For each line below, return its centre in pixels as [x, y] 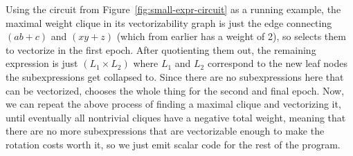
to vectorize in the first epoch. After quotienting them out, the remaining [161, 49]
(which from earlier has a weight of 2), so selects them [231, 36]
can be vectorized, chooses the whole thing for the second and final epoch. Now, [175, 90]
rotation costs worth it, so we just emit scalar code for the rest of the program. [173, 144]
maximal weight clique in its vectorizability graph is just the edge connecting [169, 22]
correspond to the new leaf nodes [277, 63]
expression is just [42, 63]
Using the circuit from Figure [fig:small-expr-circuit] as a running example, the [173, 9]
